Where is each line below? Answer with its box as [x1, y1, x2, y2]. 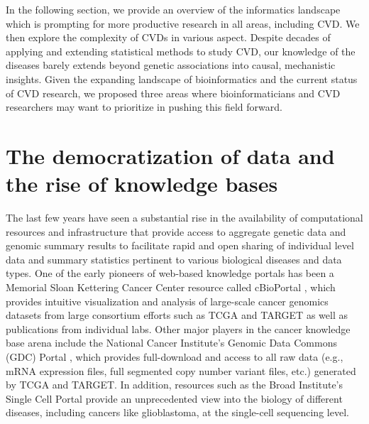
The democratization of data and [6, 141, 335, 170]
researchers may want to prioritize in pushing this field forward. [6, 99, 282, 114]
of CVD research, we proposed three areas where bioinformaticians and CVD [6, 85, 341, 100]
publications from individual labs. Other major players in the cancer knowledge [6, 321, 351, 336]
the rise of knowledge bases [6, 169, 278, 198]
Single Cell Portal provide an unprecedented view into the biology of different [6, 391, 343, 406]
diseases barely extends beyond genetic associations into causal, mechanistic [6, 58, 336, 72]
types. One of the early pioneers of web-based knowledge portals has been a [6, 266, 334, 281]
